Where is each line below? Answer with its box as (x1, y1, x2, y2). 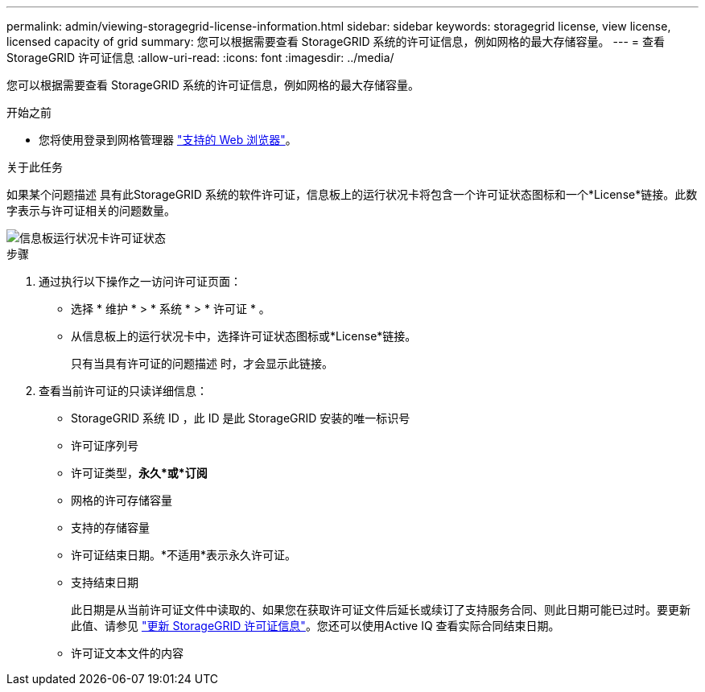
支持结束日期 (71, 575, 138, 589)
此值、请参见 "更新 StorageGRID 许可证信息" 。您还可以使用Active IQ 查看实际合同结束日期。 (71, 619, 560, 632)
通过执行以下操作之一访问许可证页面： (39, 274, 241, 288)
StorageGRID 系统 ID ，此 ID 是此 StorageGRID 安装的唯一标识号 (71, 411, 410, 425)
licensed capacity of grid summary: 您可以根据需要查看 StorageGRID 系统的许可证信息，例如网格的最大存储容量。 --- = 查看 (6, 35, 665, 48)
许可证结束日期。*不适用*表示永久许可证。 (71, 548, 297, 562)
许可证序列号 (71, 439, 138, 452)
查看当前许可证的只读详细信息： (39, 384, 208, 397)
